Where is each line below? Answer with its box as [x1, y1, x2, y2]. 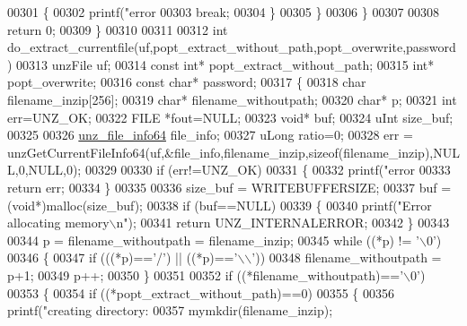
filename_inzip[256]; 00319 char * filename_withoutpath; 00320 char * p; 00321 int [7, 90, 457, 108]
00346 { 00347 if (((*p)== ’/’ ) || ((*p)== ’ [7, 248, 238, 267]
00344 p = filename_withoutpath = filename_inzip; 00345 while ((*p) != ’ [7, 230, 419, 249]
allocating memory [7, 213, 110, 232]
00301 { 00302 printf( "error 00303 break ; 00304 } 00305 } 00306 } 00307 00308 [7, 3, 440, 21]
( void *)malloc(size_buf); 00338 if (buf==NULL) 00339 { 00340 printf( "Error [7, 195, 432, 214]
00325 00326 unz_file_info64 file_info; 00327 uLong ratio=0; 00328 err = [7, 125, 413, 144]
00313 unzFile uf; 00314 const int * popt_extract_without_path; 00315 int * [16, 55, 435, 73]
